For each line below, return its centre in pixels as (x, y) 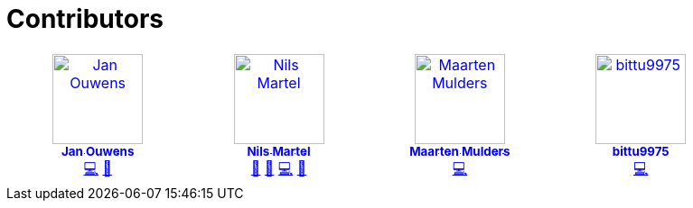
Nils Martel (279, 151)
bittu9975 (641, 151)
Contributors (85, 19)
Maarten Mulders (460, 151)
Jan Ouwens (98, 151)
